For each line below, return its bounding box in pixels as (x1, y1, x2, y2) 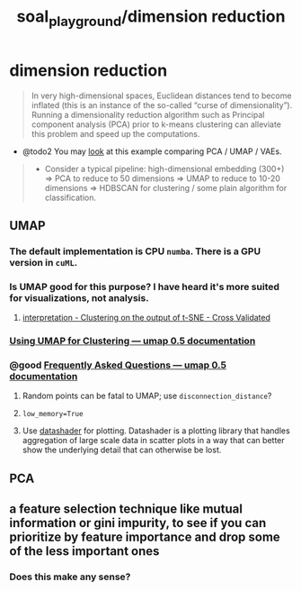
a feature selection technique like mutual (9, 502, 243, 517)
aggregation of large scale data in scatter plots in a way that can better (22, 435, 285, 446)
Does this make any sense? (9, 570, 131, 583)
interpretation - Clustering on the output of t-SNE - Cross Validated (22, 313, 271, 323)
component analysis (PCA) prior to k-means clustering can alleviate (31, 119, 281, 130)
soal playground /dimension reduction (16, 6, 286, 30)
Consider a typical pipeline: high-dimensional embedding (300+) (44, 163, 285, 174)
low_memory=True (22, 410, 84, 419)
